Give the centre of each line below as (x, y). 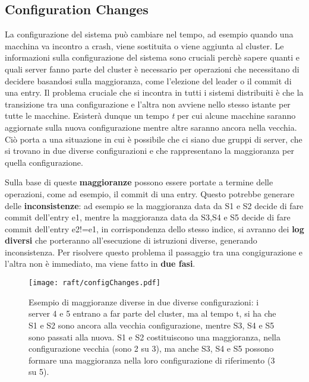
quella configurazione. (44, 162)
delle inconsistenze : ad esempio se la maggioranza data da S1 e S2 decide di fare (154, 205)
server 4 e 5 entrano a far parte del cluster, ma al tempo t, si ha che (152, 313)
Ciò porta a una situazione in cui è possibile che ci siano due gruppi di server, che (154, 139)
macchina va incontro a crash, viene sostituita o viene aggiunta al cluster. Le (144, 45)
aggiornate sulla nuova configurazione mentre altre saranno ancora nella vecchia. (151, 127)
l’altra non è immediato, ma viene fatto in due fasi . (100, 263)
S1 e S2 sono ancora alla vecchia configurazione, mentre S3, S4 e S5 (152, 325)
